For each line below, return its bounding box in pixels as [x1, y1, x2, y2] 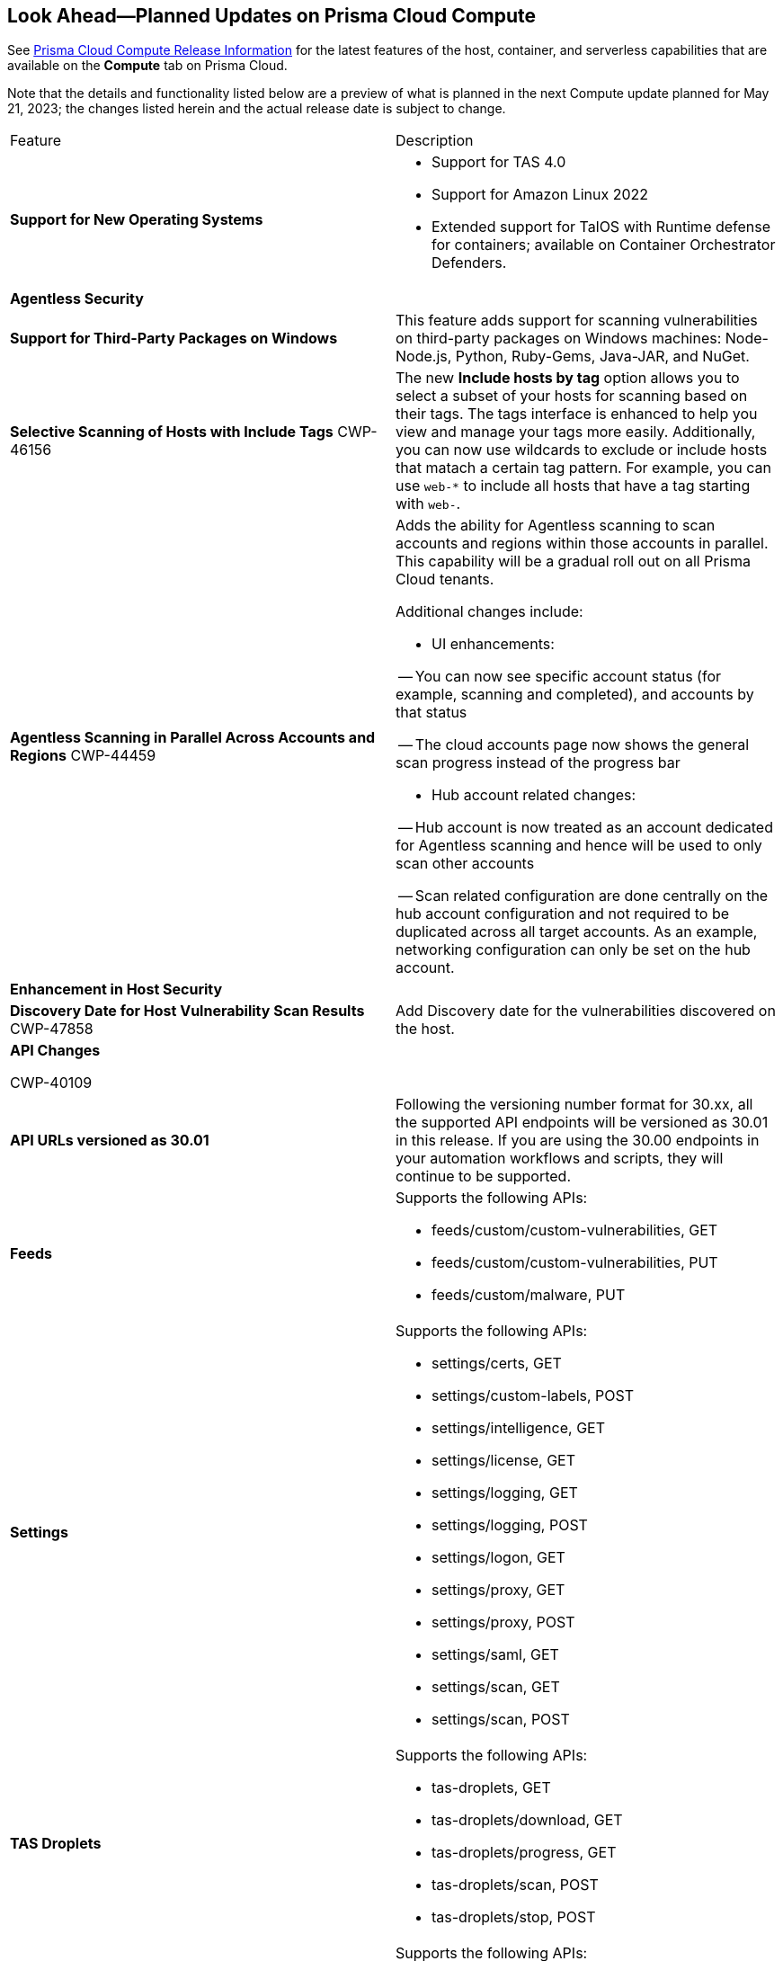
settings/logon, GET [432, 1548, 565, 1567]
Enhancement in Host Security [10, 980, 223, 999]
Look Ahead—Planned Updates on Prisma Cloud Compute [7, 4, 537, 27]
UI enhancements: [432, 635, 555, 654]
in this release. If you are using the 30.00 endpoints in [396, 1131, 760, 1150]
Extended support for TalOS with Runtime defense [432, 218, 771, 236]
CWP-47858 [10, 1020, 93, 1038]
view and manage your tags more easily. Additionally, [396, 423, 756, 441]
